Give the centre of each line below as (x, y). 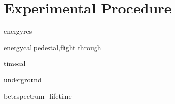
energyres (18, 31)
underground (23, 79)
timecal (15, 63)
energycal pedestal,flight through (53, 47)
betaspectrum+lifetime (38, 96)
